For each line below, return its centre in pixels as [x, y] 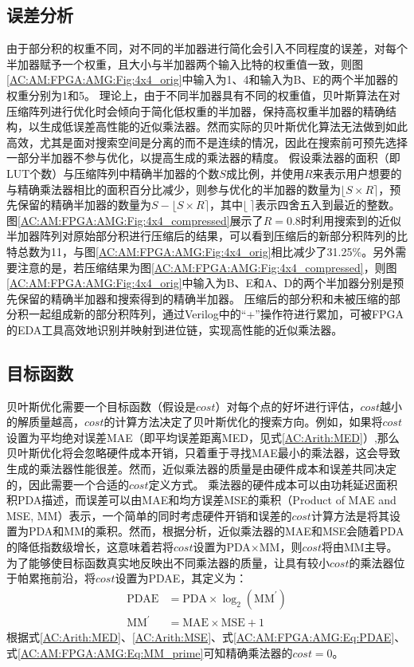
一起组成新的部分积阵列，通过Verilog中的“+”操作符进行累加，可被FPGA [216, 314]
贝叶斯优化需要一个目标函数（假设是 [101, 406]
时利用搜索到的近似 [351, 220]
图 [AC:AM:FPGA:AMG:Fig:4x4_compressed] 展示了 [135, 220]
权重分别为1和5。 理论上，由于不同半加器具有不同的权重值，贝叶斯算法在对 [203, 95]
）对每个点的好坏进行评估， [288, 406]
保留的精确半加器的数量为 [84, 205]
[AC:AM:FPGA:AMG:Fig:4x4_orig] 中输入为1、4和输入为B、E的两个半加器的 [203, 79]
